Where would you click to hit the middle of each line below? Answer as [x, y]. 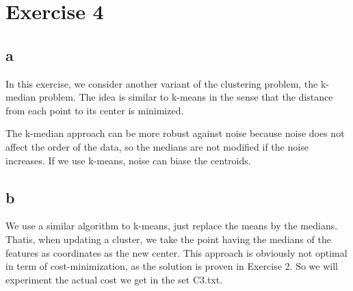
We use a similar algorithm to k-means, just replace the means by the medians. [172, 226]
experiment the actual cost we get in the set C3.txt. [114, 279]
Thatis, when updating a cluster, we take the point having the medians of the [168, 239]
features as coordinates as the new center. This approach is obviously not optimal [176, 252]
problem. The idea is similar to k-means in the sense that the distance [186, 97]
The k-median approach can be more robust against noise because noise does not [175, 133]
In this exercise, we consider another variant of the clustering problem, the [162, 83]
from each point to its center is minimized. [95, 110]
